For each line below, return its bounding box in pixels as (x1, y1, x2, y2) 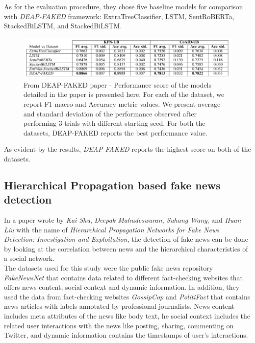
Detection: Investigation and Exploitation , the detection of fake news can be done (4, 234, 248, 244)
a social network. (4, 253, 54, 263)
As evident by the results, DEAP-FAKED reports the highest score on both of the (4, 144, 251, 154)
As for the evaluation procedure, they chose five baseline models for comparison (4, 1, 243, 11)
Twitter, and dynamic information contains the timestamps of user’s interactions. (4, 330, 248, 340)
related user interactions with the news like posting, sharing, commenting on (4, 320, 234, 330)
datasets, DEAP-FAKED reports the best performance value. (24, 127, 207, 137)
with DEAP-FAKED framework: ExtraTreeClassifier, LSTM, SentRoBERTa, (4, 11, 234, 21)
